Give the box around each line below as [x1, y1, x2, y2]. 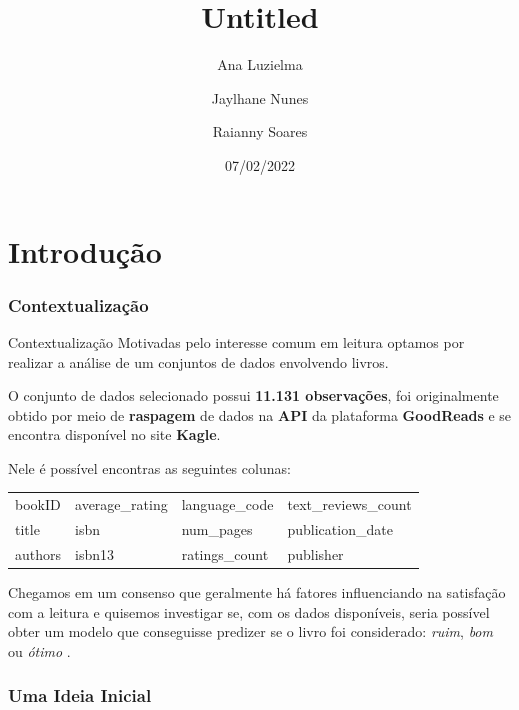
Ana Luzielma [217, 54, 303, 75]
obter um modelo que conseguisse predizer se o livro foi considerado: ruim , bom [8, 621, 493, 642]
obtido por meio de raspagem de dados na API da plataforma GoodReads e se [8, 404, 512, 425]
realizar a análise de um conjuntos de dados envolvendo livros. [8, 351, 389, 372]
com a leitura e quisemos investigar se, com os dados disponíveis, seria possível [8, 601, 490, 622]
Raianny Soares [212, 121, 308, 142]
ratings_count [181, 543, 269, 564]
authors [15, 543, 62, 564]
